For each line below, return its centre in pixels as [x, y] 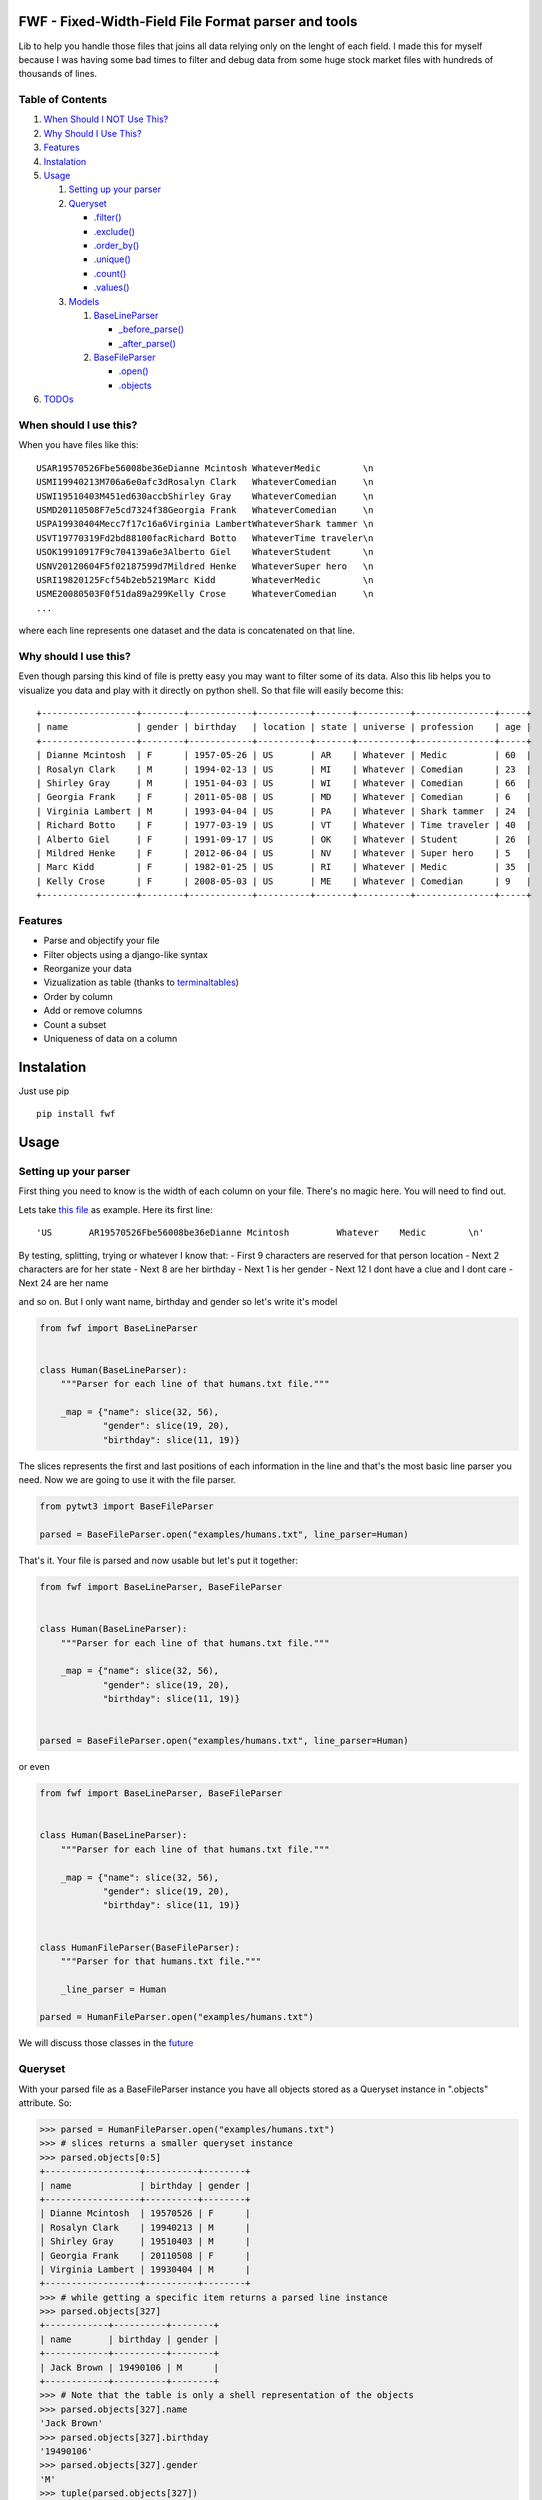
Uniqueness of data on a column [110, 1038]
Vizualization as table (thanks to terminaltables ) [141, 982]
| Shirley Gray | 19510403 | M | [145, 2241]
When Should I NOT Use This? [106, 119]
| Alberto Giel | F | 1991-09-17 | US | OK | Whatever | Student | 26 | [284, 839]
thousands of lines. [58, 74]
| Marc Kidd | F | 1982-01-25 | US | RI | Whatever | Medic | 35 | [284, 867]
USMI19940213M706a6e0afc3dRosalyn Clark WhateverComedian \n [205, 482]
